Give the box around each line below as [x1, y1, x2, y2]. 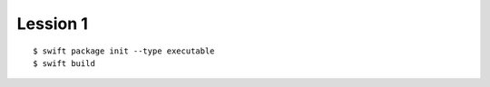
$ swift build [33, 58, 95, 68]
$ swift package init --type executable [33, 45, 215, 56]
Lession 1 [16, 14, 88, 34]
